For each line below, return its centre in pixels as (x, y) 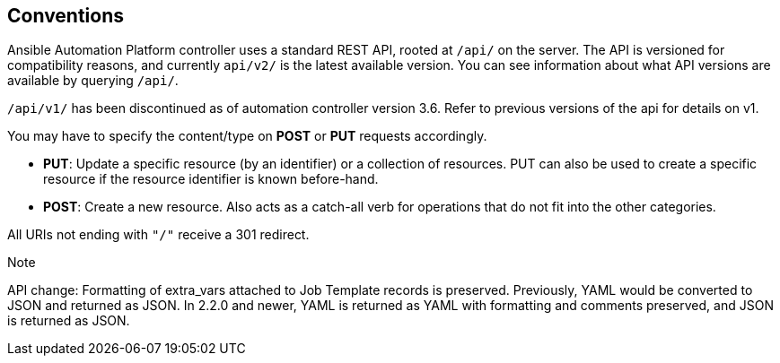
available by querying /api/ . (93, 81)
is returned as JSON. (69, 321)
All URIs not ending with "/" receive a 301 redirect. (158, 235)
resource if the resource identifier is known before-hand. (211, 179)
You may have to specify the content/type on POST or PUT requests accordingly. (247, 136)
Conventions (66, 16)
